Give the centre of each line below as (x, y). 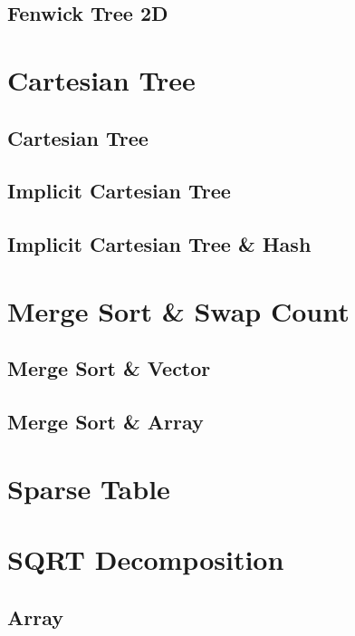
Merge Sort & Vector (109, 368)
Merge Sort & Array (106, 422)
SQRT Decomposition (146, 559)
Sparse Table (89, 488)
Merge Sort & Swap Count (178, 310)
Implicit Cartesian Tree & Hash (159, 244)
